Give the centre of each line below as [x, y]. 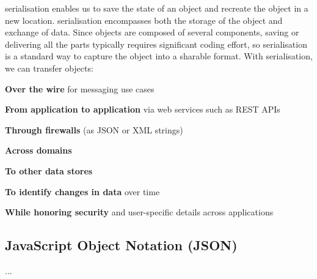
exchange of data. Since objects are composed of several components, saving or [152, 32]
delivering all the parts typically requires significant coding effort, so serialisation [156, 44]
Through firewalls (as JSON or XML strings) [94, 129]
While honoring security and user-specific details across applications [139, 212]
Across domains [38, 150]
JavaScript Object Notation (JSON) [121, 245]
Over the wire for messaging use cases [80, 88]
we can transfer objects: [49, 68]
